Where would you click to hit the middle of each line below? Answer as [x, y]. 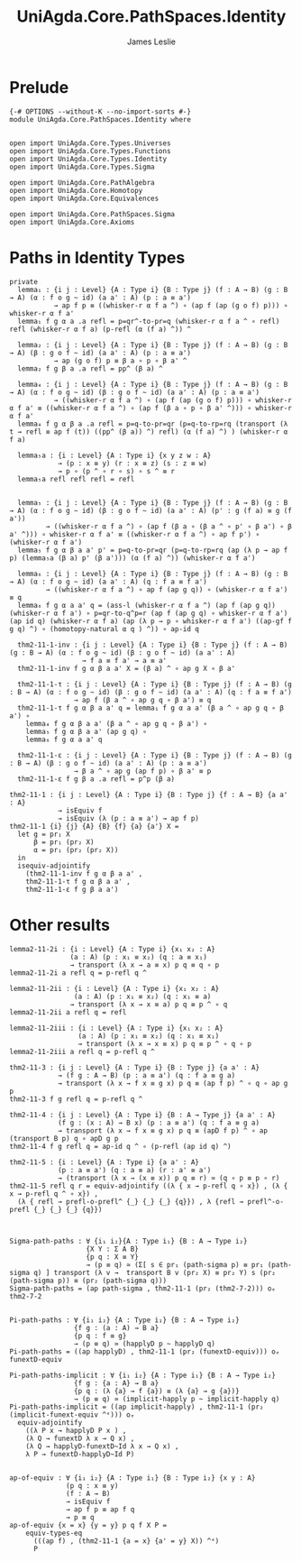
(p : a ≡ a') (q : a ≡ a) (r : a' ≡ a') [134, 1170]
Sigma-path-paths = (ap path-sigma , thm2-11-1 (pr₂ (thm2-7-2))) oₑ [143, 1288]
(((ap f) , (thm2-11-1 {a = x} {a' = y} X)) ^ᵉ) [126, 1541]
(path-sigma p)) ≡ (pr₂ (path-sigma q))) [88, 1281]
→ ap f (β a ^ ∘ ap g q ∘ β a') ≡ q [142, 700]
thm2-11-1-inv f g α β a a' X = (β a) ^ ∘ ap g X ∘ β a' [127, 668]
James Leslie [151, 41]
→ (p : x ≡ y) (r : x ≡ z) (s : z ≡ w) [132, 463]
